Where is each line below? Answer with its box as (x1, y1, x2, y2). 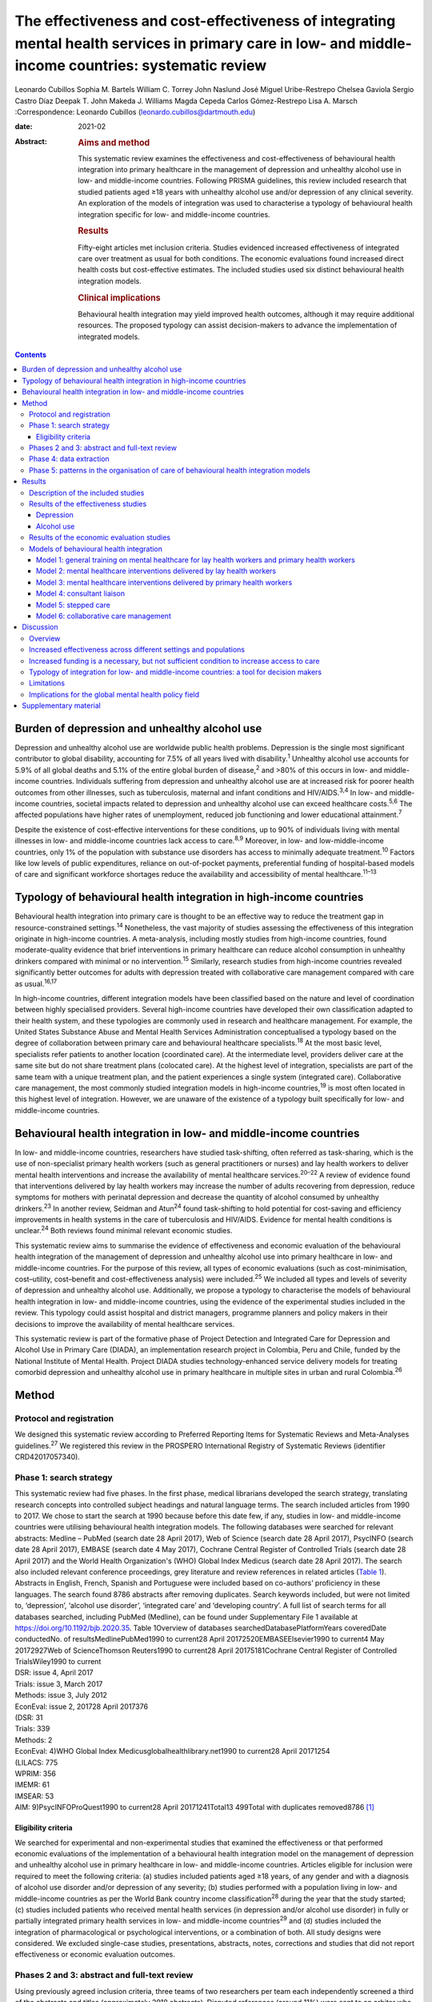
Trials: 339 (14, 1724, 50, 1734)
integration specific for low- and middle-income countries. (78, 209, 271, 219)
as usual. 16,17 (14, 977, 58, 988)
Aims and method (78, 137, 150, 148)
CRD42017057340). (14, 1452, 80, 1461)
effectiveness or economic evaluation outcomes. (14, 1950, 176, 1960)
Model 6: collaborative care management (36, 611, 171, 621)
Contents (14, 349, 47, 360)
